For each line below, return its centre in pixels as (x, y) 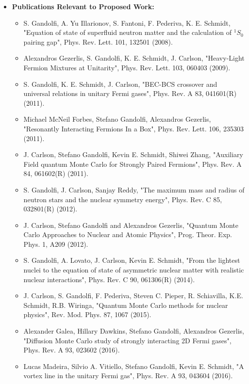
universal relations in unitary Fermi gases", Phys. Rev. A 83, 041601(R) (130, 93)
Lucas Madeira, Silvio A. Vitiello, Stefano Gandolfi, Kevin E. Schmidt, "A (134, 366)
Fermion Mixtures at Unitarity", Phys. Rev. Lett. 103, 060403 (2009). (127, 67)
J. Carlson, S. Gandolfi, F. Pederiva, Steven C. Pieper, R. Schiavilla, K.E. (133, 296)
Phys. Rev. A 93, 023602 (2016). (72, 350)
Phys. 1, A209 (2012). (56, 244)
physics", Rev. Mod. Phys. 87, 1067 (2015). (87, 314)
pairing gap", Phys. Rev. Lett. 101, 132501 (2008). (98, 41)
